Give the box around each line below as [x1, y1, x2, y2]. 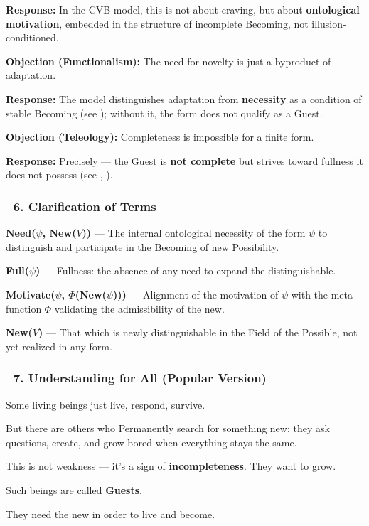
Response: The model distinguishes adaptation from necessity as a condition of [6, 91, 362, 106]
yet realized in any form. [6, 338, 112, 353]
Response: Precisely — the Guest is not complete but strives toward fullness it [6, 153, 363, 168]
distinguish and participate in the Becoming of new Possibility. [6, 239, 279, 254]
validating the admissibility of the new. [54, 301, 225, 316]
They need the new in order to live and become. [6, 506, 215, 521]
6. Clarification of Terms [13, 197, 156, 215]
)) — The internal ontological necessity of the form [82, 225, 306, 240]
